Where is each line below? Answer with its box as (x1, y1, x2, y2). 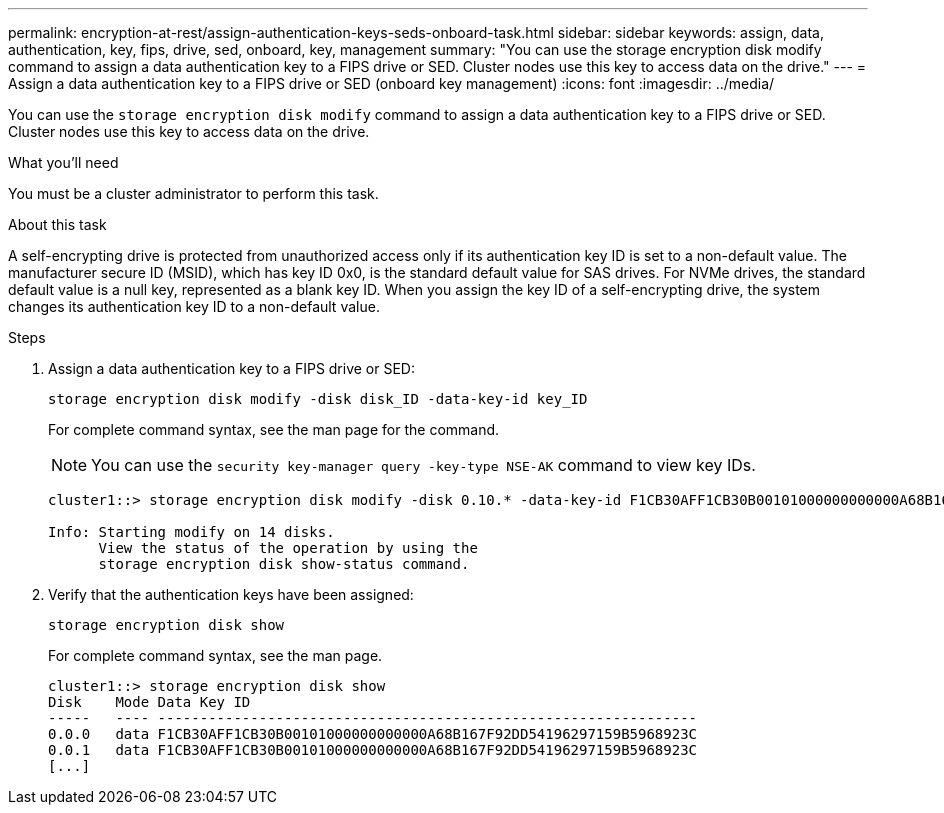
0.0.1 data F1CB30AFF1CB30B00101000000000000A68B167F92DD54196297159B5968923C (48, 742, 698, 758)
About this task (8, 216, 107, 233)
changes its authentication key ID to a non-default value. (8, 298, 380, 315)
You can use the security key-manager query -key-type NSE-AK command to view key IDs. (91, 455, 756, 475)
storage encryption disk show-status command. (98, 556, 470, 572)
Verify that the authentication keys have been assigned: (48, 586, 414, 603)
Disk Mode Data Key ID (48, 694, 251, 710)
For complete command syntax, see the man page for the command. (48, 421, 500, 438)
